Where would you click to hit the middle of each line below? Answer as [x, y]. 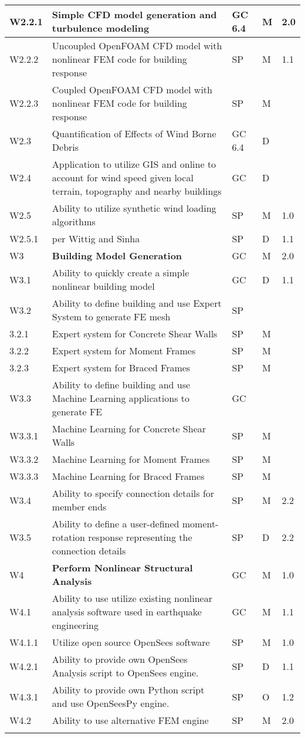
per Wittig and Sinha [96, 238]
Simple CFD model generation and [134, 14]
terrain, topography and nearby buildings [137, 191]
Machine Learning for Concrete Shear [129, 429]
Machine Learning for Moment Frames [131, 459]
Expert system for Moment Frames [124, 351]
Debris [65, 147]
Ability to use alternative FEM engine [130, 720]
